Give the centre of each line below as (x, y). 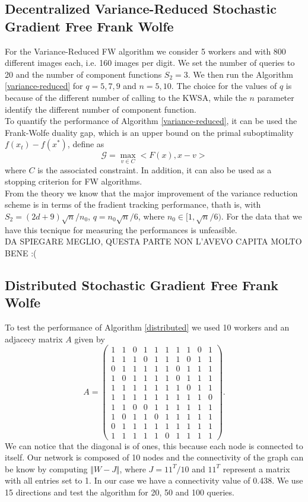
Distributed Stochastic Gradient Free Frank (142, 285)
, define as (86, 144)
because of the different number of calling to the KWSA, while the (126, 97)
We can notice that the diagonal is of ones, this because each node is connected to (154, 445)
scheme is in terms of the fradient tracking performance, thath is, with (133, 204)
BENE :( (21, 252)
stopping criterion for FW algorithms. (74, 181)
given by (90, 339)
